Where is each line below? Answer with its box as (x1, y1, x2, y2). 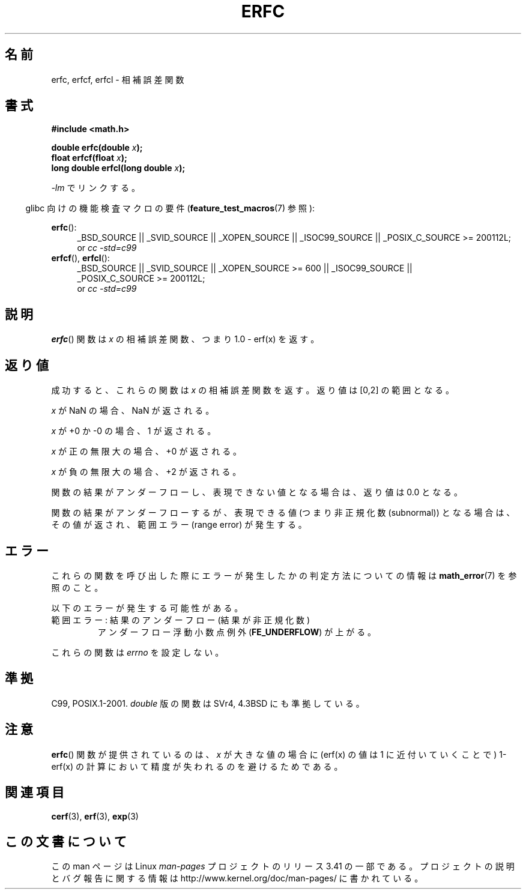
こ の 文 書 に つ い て (5, 833, 127, 849)
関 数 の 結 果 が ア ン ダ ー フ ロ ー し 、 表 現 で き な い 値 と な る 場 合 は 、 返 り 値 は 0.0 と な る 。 (51, 487, 463, 498)
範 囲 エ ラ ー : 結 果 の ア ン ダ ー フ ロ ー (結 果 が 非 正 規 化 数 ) (51, 614, 310, 625)
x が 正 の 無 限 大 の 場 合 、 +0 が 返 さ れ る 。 (51, 446, 242, 457)
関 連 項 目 (5, 785, 64, 800)
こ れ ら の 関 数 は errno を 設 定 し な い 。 (51, 647, 224, 657)
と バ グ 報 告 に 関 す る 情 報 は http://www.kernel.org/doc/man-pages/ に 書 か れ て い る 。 (51, 873, 423, 884)
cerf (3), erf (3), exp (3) (51, 811, 139, 821)
